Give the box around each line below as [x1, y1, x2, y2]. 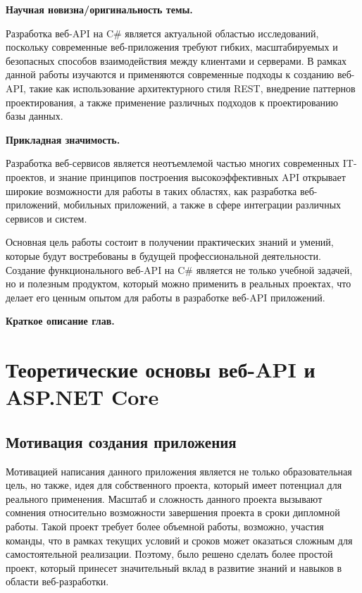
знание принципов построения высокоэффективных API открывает [58, 169, 346, 184]
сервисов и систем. [6, 211, 87, 225]
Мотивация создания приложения [6, 430, 237, 452]
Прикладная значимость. [6, 132, 120, 146]
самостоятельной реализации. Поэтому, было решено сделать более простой [6, 547, 333, 561]
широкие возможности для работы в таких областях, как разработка [6, 183, 297, 198]
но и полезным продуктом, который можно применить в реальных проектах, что [6, 276, 351, 291]
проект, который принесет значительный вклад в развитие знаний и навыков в [6, 560, 342, 575]
